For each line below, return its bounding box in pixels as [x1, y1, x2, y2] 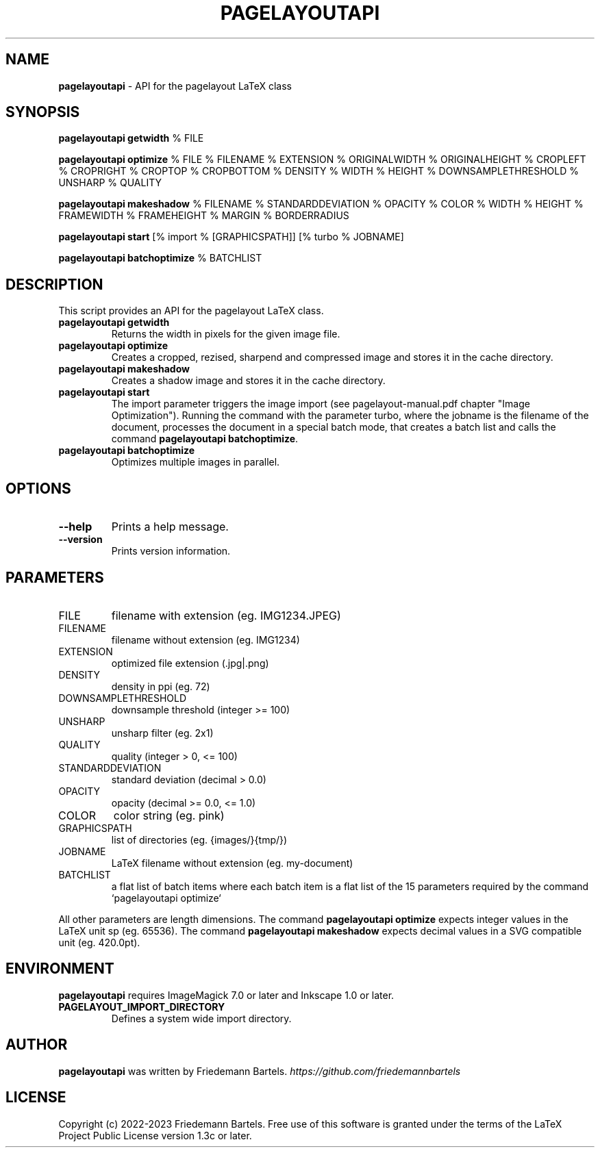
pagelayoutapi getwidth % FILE [58, 132, 204, 144]
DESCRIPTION [5, 275, 103, 293]
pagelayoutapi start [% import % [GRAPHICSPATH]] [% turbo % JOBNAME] [58, 231, 404, 243]
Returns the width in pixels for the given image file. [111, 328, 340, 340]
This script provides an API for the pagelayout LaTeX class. [58, 305, 324, 317]
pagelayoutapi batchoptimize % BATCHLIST [58, 252, 262, 264]
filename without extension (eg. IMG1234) [111, 633, 300, 646]
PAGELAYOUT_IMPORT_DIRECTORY [58, 1000, 225, 1013]
